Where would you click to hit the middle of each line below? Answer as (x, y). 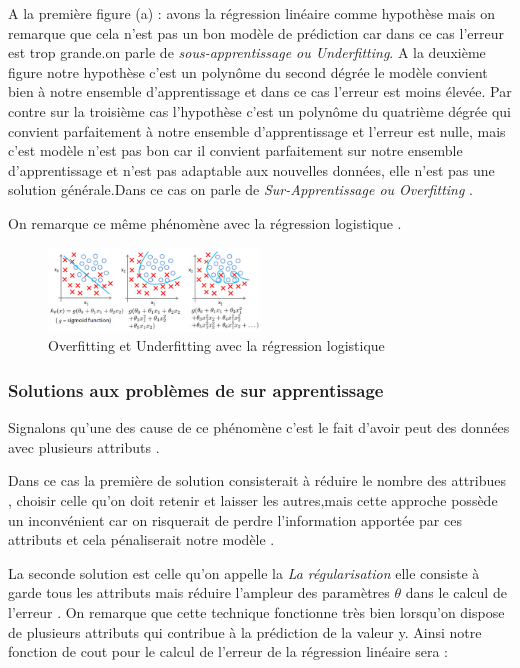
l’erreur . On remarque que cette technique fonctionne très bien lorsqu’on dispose (256, 612)
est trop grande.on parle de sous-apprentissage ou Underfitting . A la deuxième (247, 52)
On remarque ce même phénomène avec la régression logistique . (205, 222)
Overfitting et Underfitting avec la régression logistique (216, 345)
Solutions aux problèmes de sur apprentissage (196, 389)
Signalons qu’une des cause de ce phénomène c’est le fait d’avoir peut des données (259, 427)
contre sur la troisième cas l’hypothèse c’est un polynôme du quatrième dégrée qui (259, 110)
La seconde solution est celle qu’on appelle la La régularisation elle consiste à (244, 572)
